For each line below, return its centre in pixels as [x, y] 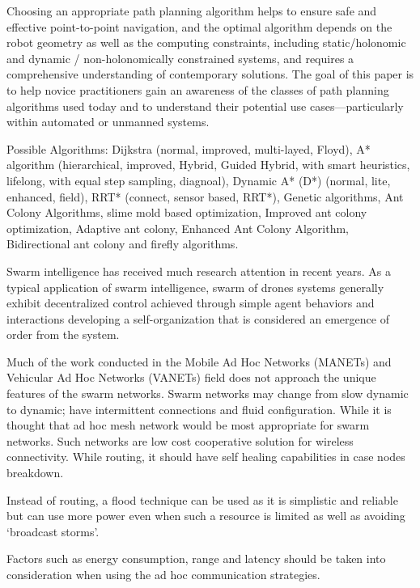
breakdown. [35, 473]
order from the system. [63, 334]
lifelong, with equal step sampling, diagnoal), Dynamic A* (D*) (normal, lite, [199, 180]
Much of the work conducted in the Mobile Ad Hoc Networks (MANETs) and [199, 361]
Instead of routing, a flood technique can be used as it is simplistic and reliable [202, 499]
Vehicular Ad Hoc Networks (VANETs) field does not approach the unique [191, 377]
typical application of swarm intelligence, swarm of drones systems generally [195, 287]
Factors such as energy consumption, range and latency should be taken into [196, 558]
